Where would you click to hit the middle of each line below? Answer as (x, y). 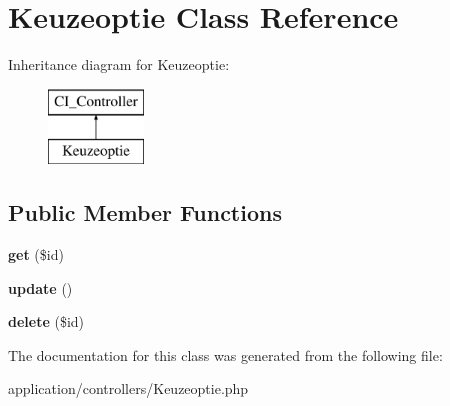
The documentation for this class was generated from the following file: (225, 354)
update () (40, 287)
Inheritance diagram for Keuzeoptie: (119, 64)
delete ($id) (46, 321)
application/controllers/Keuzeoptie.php (128, 388)
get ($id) (36, 254)
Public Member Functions (145, 212)
